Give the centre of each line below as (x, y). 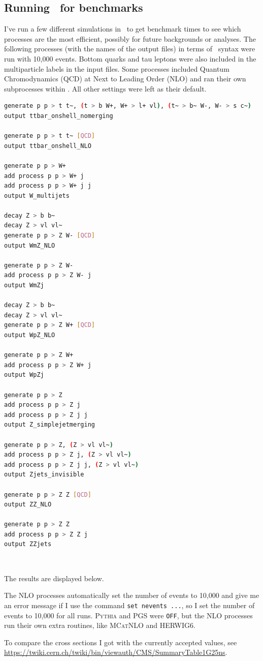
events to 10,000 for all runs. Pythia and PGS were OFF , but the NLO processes (128, 615)
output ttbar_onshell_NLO (48, 146)
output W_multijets (37, 196)
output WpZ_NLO (30, 335)
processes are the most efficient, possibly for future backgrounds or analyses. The (130, 38)
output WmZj (24, 286)
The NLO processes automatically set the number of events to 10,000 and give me (132, 595)
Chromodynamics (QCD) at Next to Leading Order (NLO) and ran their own (125, 79)
